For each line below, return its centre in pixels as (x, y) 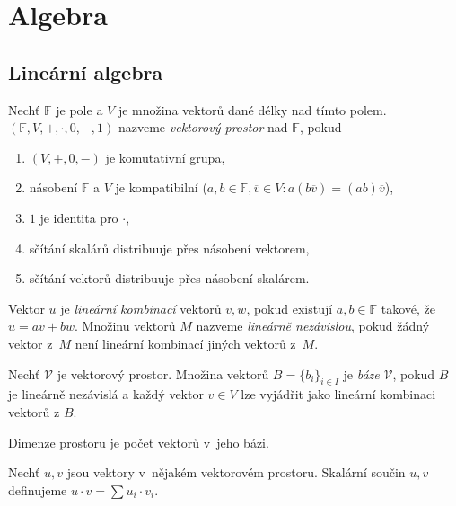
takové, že (408, 308)
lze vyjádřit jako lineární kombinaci (338, 394)
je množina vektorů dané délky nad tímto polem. (252, 109)
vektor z (31, 343)
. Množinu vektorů (125, 326)
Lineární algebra (86, 71)
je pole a (79, 109)
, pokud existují (289, 308)
